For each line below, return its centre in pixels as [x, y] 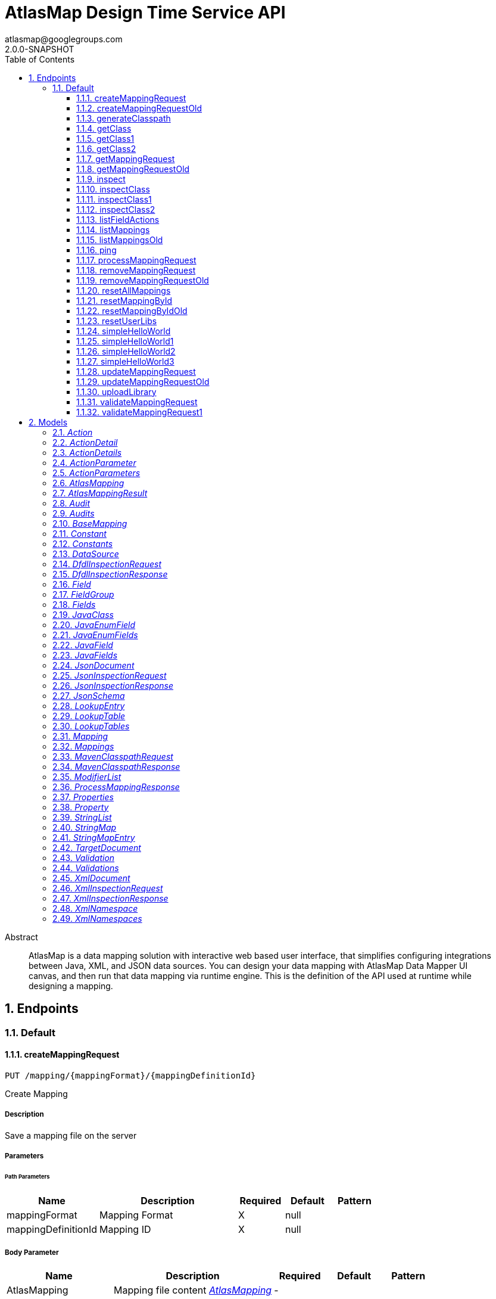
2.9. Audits [74, 513]
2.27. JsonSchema [89, 695]
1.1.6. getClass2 [106, 148]
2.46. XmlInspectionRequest [108, 888]
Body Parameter [32, 1253]
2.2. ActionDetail [85, 442]
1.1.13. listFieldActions [118, 219]
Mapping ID [125, 1229]
